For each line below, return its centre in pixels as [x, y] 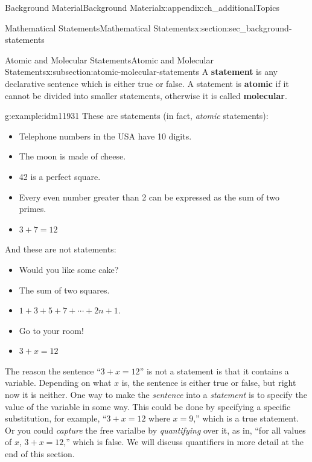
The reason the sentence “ [53, 371]
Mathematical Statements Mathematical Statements [100, 27]
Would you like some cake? [69, 269]
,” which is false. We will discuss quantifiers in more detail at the [183, 442]
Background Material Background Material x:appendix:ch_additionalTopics [142, 7]
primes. [33, 209]
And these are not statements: [61, 249]
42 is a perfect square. [60, 176]
